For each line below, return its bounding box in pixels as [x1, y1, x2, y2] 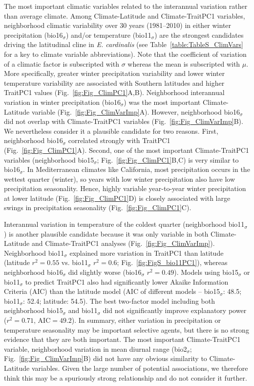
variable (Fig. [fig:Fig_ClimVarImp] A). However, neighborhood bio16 [31, 106, 240, 117]
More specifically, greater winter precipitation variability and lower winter [4, 68, 225, 78]
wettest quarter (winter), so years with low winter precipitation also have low [4, 173, 235, 184]
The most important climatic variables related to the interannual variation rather [4, 1, 248, 11]
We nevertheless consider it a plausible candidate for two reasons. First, [4, 125, 218, 136]
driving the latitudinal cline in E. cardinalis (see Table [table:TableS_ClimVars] [4, 39, 243, 49]
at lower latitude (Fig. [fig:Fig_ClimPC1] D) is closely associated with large [4, 193, 231, 203]
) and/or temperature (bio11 [66, 29, 151, 40]
